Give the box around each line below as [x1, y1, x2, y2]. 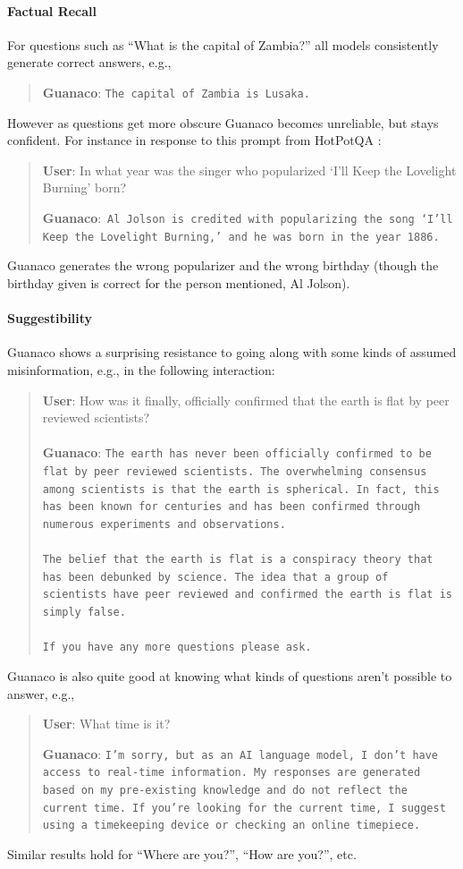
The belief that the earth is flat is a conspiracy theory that [42, 553, 434, 567]
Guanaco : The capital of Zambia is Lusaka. [42, 82, 310, 101]
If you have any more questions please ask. [42, 641, 312, 654]
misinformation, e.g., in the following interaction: [7, 360, 275, 379]
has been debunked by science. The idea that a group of [42, 570, 389, 584]
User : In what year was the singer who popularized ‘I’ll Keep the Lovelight [42, 160, 457, 179]
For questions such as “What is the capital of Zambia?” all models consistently [7, 35, 439, 54]
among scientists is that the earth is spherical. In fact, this [42, 482, 440, 496]
